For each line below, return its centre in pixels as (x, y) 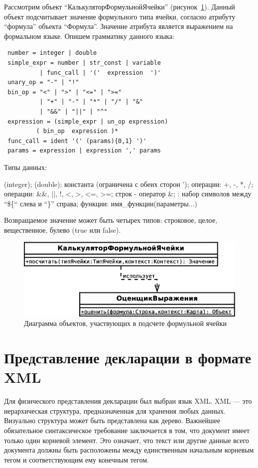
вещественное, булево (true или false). (63, 230)
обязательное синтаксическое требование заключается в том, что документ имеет (127, 430)
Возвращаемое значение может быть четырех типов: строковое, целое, (111, 220)
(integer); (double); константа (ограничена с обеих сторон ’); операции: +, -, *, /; (129, 184)
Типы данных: (25, 167)
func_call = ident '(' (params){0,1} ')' (77, 141)
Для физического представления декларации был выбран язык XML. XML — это (128, 401)
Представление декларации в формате (128, 358)
